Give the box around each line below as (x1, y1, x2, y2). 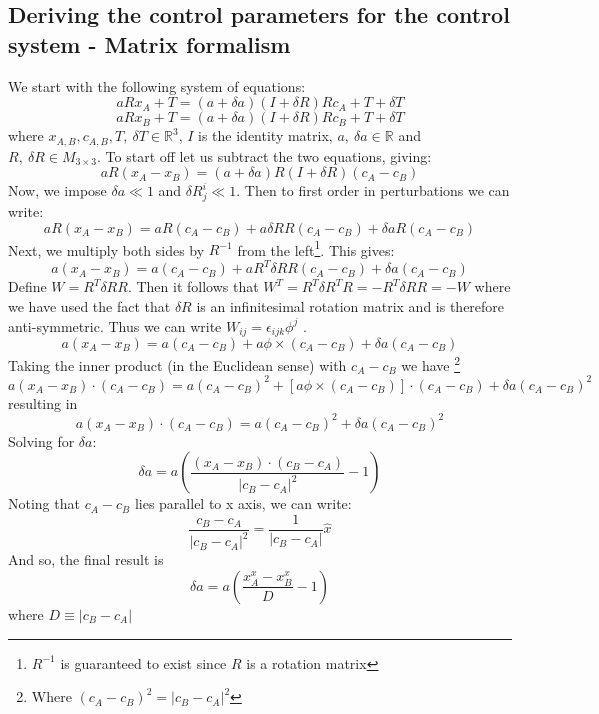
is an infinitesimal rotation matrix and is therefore (196, 295, 505, 316)
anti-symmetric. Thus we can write (8, 315, 222, 336)
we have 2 (401, 351, 461, 375)
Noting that (8, 493, 80, 514)
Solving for (8, 430, 75, 451)
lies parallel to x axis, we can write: (134, 493, 352, 514)
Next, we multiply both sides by (8, 239, 205, 260)
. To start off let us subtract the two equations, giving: (97, 145, 432, 166)
